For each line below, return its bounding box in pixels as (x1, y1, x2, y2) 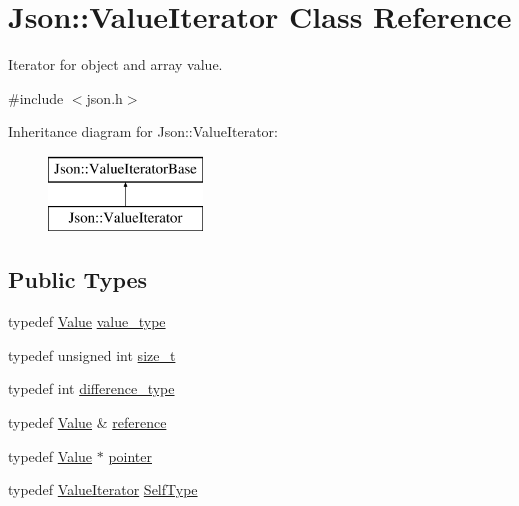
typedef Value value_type (8, 311, 166, 332)
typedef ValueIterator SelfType (8, 479, 198, 500)
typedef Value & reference (8, 412, 167, 433)
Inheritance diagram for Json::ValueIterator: (8, 121, 279, 142)
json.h (86, 87, 123, 108)
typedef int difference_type (8, 378, 175, 399)
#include (8, 87, 64, 108)
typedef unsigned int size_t (8, 344, 176, 365)
